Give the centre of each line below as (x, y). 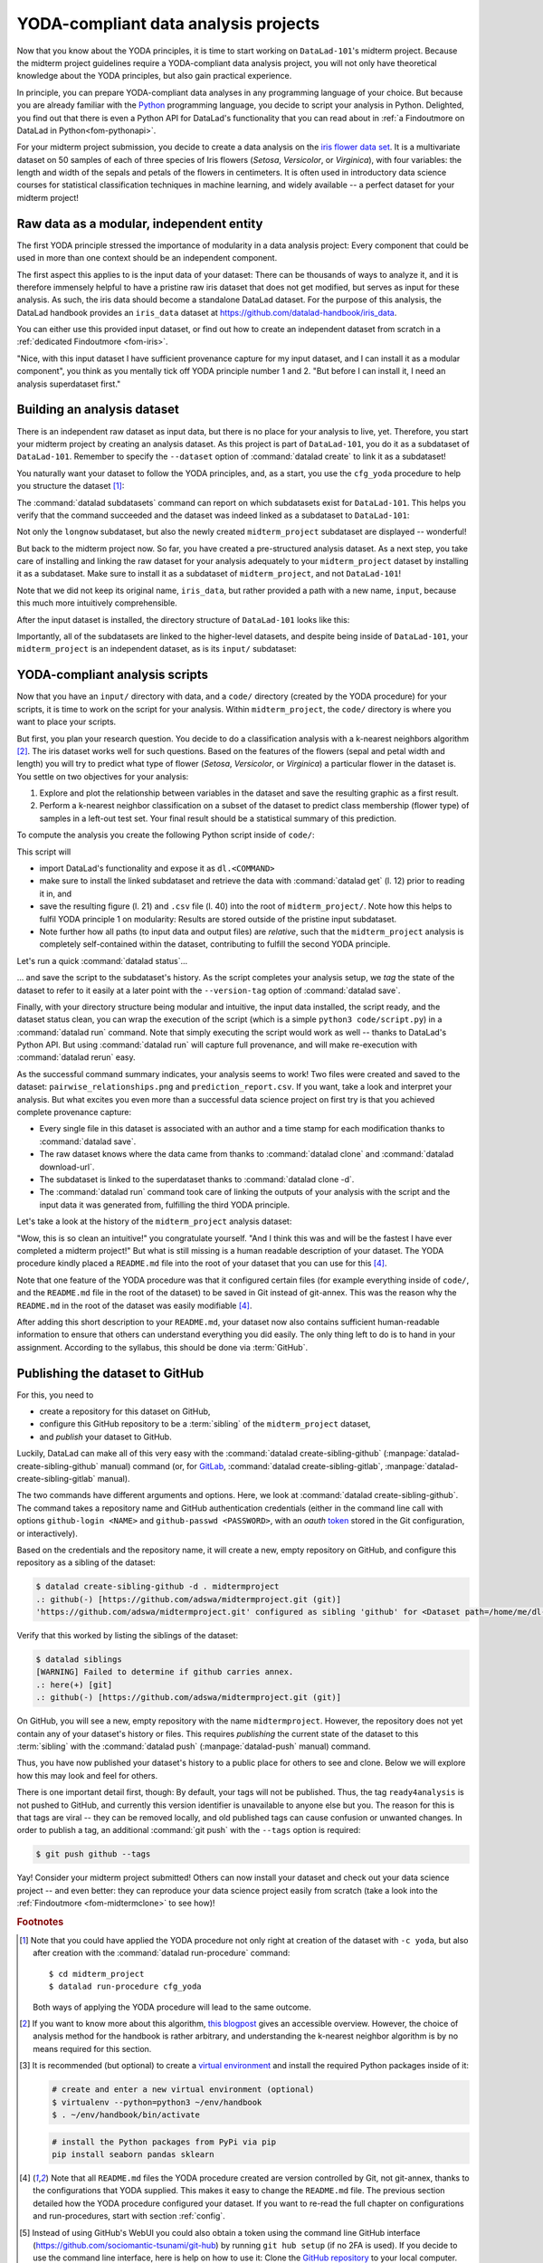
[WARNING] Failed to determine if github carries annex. (165, 1672)
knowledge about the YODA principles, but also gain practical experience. (154, 76)
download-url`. (67, 1167)
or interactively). (48, 1533)
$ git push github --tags (93, 1854)
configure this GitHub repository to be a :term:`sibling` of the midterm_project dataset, (205, 1424)
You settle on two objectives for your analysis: (103, 776)
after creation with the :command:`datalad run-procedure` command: (162, 1953)
